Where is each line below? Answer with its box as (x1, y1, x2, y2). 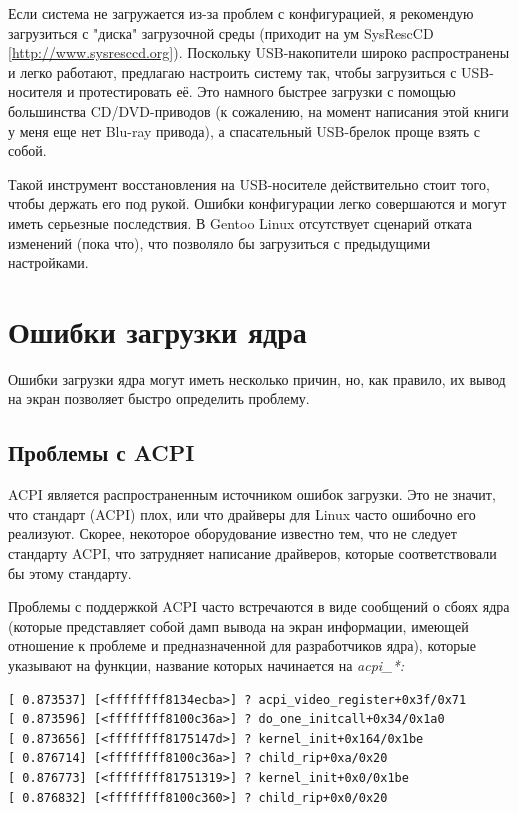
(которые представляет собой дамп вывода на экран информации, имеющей (8, 615, 469, 636)
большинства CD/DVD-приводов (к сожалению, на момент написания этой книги (8, 100, 509, 121)
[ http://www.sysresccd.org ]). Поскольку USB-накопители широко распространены (8, 42, 510, 63)
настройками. (8, 252, 89, 273)
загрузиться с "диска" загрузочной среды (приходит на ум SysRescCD (8, 22, 434, 43)
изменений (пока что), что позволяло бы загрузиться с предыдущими (8, 232, 431, 253)
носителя (8, 81, 63, 102)
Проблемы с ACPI (8, 437, 195, 468)
